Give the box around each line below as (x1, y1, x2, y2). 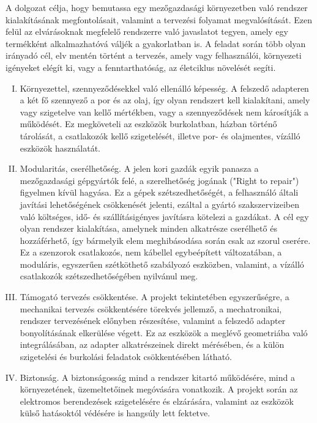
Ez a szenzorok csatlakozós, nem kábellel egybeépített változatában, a (20, 246, 282, 259)
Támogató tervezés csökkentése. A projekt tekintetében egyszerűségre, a (20, 290, 289, 303)
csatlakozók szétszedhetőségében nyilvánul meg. (20, 270, 198, 282)
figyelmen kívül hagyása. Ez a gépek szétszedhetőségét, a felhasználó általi (20, 186, 299, 199)
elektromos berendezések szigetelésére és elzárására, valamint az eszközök (20, 394, 294, 407)
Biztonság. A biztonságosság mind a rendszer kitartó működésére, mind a (20, 370, 295, 383)
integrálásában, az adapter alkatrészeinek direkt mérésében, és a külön (20, 338, 285, 351)
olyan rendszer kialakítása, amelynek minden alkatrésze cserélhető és (20, 222, 277, 235)
